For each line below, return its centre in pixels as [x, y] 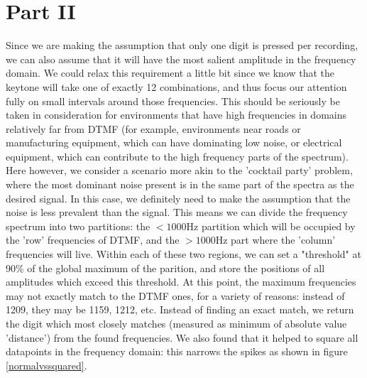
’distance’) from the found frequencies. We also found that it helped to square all [182, 337]
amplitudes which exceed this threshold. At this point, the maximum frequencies [181, 282]
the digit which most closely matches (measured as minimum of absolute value [176, 323]
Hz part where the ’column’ [275, 240]
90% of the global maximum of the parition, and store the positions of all [165, 268]
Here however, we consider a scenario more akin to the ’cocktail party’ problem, [179, 170]
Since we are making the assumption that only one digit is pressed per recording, [182, 45]
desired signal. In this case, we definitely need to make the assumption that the [178, 198]
